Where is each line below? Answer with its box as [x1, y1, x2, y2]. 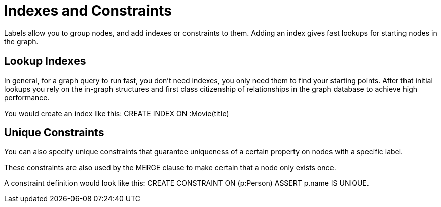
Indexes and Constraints [4, 2, 172, 19]
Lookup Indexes [4, 55, 86, 68]
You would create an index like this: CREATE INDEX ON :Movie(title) [4, 109, 229, 118]
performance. [4, 93, 50, 102]
